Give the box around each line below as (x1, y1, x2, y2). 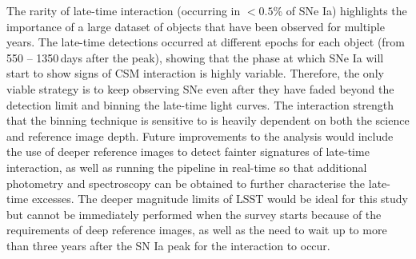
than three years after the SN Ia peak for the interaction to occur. (6, 237, 330, 253)
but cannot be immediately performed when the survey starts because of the (6, 205, 382, 222)
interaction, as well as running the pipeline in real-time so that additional (6, 158, 367, 175)
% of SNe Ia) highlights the (273, 2, 407, 18)
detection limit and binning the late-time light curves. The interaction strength (6, 96, 394, 113)
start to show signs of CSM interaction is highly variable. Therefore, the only (6, 65, 384, 82)
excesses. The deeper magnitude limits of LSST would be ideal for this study (31, 190, 408, 207)
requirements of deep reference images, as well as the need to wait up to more (6, 221, 387, 238)
